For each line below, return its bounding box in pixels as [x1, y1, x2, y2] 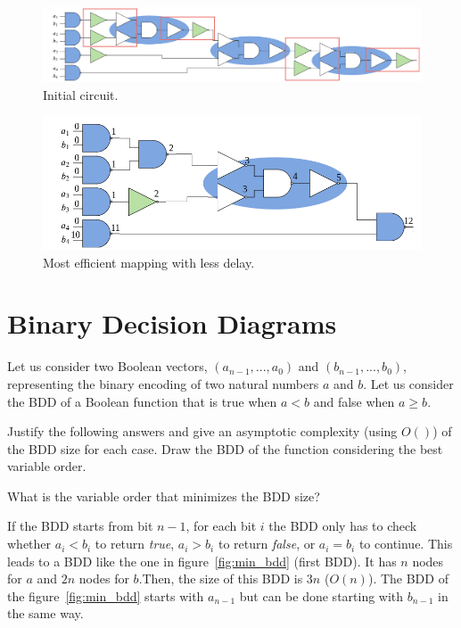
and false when [313, 392, 395, 410]
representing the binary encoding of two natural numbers [7, 374, 319, 392]
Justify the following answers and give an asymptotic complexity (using [7, 422, 398, 441]
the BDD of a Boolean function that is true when [7, 392, 277, 410]
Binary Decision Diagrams [7, 305, 337, 342]
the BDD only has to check [268, 516, 417, 535]
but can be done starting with [239, 586, 404, 605]
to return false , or [218, 534, 316, 553]
